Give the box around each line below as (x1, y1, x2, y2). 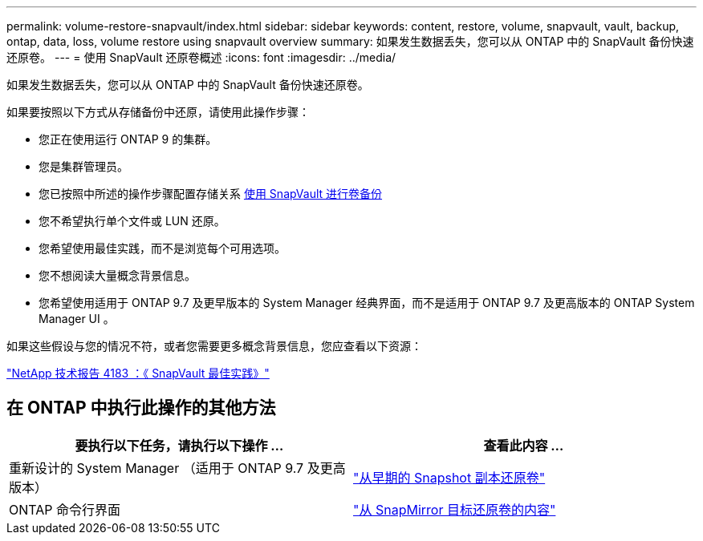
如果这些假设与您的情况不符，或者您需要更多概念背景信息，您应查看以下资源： (6, 339, 422, 353)
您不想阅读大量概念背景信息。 (39, 268, 196, 282)
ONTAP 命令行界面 (9, 501, 121, 518)
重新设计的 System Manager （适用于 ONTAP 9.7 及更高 (9, 459, 346, 476)
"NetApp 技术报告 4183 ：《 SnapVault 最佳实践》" (6, 366, 270, 380)
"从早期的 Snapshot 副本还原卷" (353, 469, 546, 486)
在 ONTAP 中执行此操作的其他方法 (6, 398, 276, 418)
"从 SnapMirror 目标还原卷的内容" (353, 501, 556, 518)
